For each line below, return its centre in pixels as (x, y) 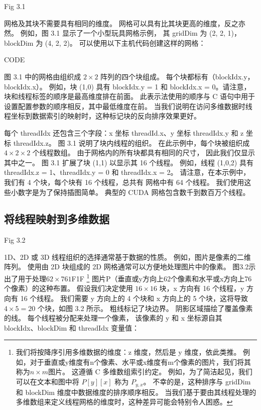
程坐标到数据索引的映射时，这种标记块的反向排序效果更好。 (102, 116)
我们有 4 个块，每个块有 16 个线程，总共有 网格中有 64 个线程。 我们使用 (124, 182)
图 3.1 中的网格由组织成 (43, 76)
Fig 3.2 (15, 240)
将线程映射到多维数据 (57, 219)
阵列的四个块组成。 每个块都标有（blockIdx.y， (177, 76)
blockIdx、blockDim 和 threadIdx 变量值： (72, 327)
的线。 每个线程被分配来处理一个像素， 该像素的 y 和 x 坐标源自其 (113, 318)
